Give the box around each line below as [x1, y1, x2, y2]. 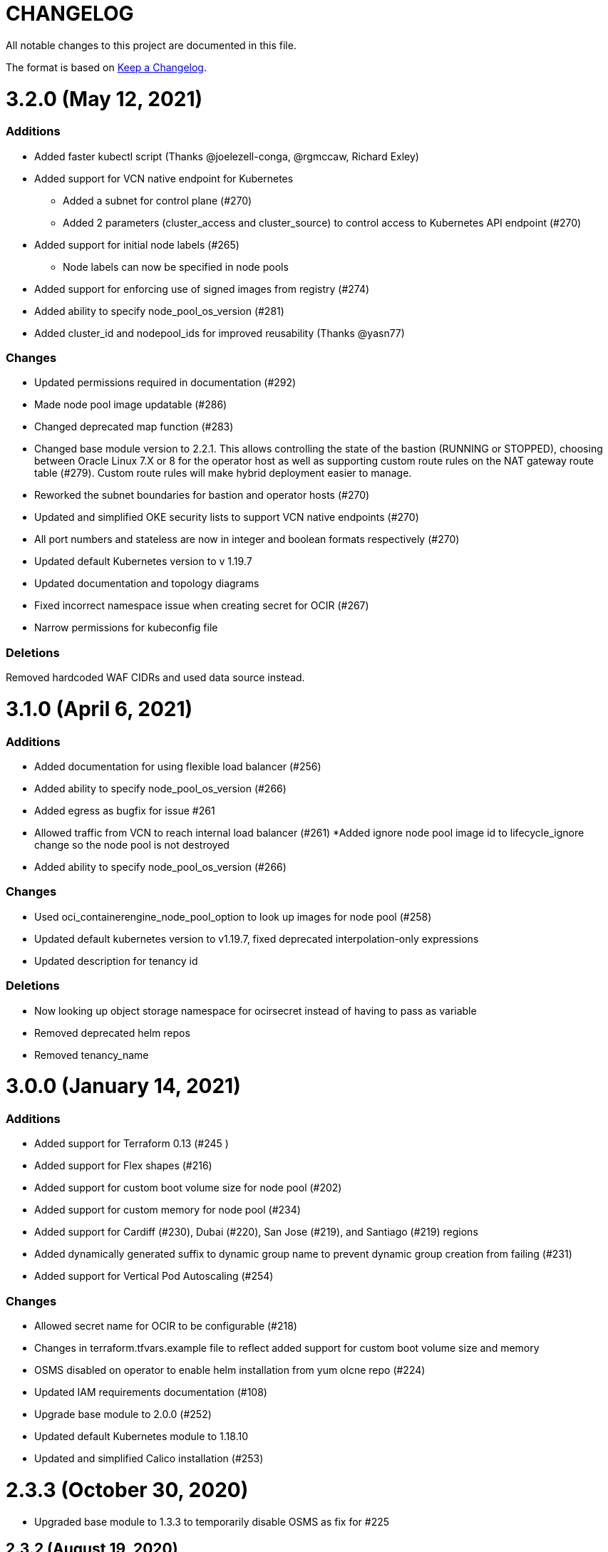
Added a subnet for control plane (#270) [63, 194, 252, 207]
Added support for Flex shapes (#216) [34, 1159, 212, 1172]
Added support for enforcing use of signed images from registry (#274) [34, 282, 370, 295]
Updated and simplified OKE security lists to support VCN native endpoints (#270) [34, 511, 419, 524]
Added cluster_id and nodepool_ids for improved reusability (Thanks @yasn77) [34, 326, 405, 339]
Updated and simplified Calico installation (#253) [34, 1452, 264, 1465]
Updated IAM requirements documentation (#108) [34, 1386, 267, 1399]
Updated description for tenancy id [34, 954, 198, 967]
